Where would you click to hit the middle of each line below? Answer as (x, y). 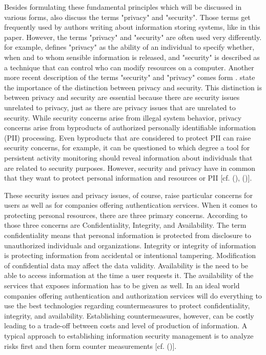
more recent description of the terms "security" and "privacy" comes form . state (130, 77)
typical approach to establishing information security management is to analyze (129, 336)
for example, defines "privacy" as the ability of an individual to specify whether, (129, 47)
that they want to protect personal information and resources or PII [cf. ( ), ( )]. (128, 178)
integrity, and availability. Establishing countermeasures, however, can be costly (129, 315)
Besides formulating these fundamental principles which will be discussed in (123, 7)
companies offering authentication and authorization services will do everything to (133, 295)
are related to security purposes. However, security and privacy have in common (130, 167)
